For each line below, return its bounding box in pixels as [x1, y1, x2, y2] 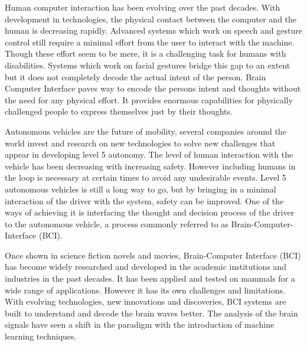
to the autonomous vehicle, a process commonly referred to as [5, 217, 228, 230]
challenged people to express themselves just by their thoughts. [5, 105, 233, 117]
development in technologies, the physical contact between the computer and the [5, 12, 297, 25]
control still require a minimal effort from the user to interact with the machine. [5, 35, 295, 48]
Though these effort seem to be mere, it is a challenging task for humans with [5, 47, 286, 60]
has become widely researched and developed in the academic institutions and [5, 260, 287, 273]
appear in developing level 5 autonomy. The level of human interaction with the [5, 148, 293, 161]
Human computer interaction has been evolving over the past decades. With [5, 1, 280, 13]
